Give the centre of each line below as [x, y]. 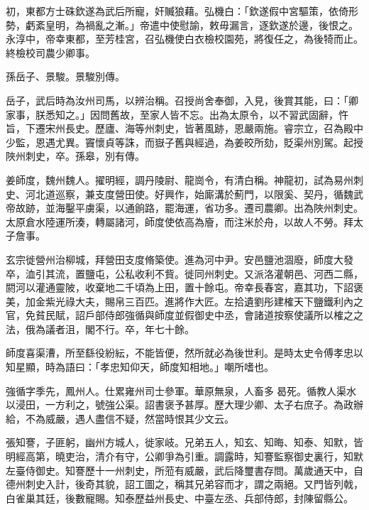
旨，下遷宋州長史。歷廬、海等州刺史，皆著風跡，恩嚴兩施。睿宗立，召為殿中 [184, 128]
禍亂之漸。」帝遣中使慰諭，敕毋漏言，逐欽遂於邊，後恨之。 [221, 25]
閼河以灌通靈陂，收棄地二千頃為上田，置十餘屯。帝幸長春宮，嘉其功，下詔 [180, 287]
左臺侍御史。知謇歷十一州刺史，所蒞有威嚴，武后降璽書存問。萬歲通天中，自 [184, 470]
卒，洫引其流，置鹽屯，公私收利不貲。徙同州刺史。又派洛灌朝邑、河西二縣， [184, 273]
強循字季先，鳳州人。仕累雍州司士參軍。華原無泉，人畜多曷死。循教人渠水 [181, 390]
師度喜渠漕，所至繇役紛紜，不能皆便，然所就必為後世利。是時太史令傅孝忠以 [184, 353]
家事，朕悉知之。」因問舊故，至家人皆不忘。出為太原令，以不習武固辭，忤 [177, 114]
